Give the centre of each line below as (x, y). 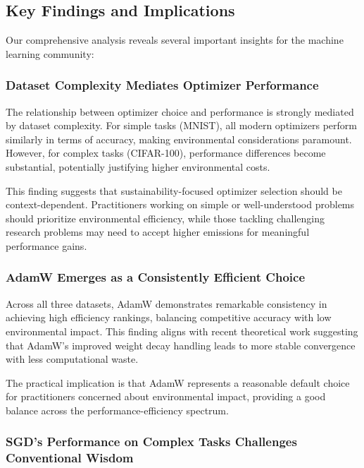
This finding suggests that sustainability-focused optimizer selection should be (174, 190)
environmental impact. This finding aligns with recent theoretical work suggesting (182, 331)
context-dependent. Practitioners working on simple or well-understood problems (180, 204)
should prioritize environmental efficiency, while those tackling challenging (165, 218)
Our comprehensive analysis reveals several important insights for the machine (175, 40)
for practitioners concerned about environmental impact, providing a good (166, 396)
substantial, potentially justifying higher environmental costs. (138, 166)
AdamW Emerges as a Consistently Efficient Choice (156, 277)
